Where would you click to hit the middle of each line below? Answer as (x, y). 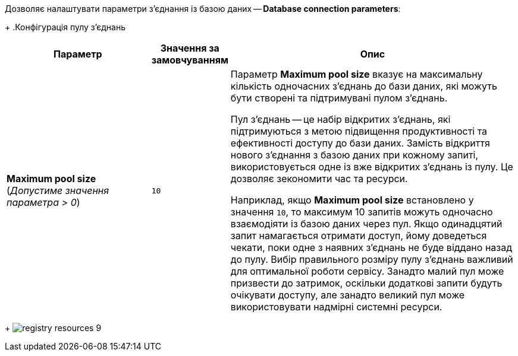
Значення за (190, 48)
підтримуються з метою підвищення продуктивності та (359, 131)
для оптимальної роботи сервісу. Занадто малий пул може (367, 271)
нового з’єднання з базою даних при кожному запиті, (354, 155)
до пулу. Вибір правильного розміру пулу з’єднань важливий (372, 259)
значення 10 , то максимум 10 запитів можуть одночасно (362, 212)
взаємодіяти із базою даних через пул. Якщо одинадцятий (366, 224)
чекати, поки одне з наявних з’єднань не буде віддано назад (371, 247)
